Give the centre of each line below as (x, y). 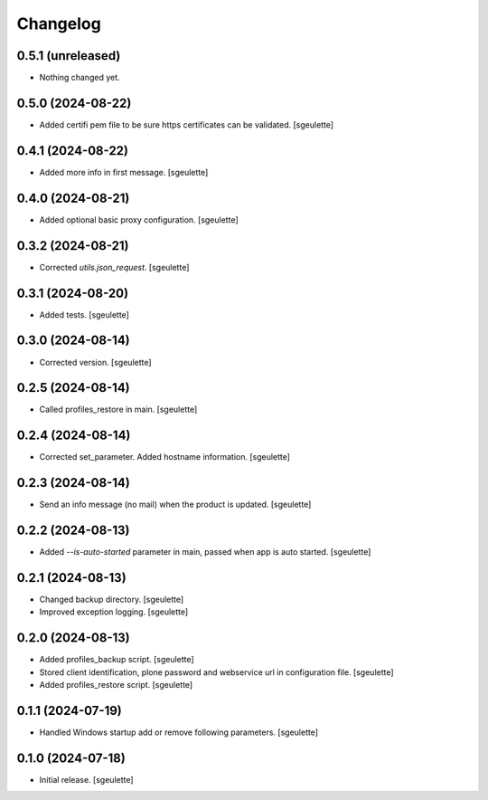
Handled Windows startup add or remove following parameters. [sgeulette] (179, 732)
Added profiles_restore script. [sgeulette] (116, 685)
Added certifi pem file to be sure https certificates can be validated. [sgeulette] (187, 124)
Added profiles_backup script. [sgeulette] (117, 660)
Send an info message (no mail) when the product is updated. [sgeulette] (175, 505)
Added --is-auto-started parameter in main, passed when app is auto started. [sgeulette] (205, 552)
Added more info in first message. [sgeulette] (124, 172)
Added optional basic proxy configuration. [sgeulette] (139, 219)
